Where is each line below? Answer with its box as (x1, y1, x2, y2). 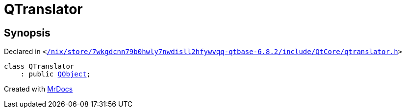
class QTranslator (4, 62, 75, 71)
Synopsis (4, 26, 51, 39)
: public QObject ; (20, 70, 91, 78)
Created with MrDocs (4, 85, 73, 93)
